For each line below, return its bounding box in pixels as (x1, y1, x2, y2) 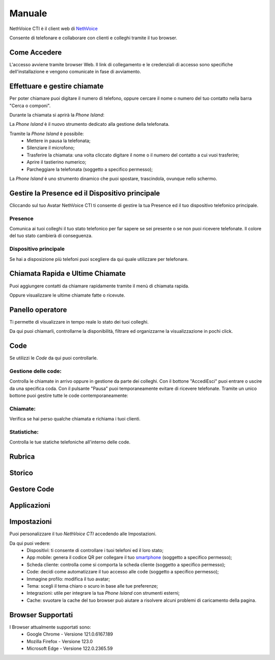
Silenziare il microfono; (26, 145, 75, 151)
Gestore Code (9, 485, 54, 494)
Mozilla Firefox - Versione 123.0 (26, 638, 93, 644)
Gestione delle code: (9, 367, 62, 375)
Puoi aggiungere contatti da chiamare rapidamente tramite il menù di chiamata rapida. (9, 283, 189, 289)
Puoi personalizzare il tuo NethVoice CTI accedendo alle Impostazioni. (9, 531, 157, 537)
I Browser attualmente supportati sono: (9, 624, 91, 630)
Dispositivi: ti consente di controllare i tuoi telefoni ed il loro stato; (26, 547, 164, 553)
